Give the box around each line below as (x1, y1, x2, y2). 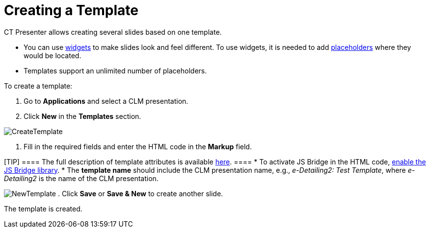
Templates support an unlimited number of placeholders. (24, 66, 207, 75)
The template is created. (4, 204, 82, 213)
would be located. (24, 51, 81, 60)
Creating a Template (4, 2, 139, 19)
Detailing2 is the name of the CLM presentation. (4, 174, 159, 183)
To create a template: (4, 81, 73, 90)
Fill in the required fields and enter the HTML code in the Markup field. (24, 142, 252, 151)
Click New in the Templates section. (24, 112, 141, 120)
